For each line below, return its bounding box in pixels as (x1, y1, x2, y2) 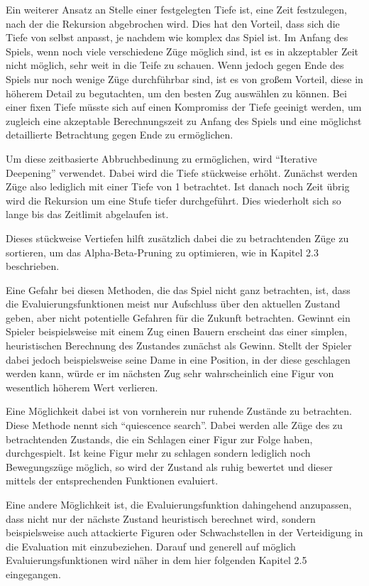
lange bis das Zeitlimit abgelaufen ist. (6, 207, 169, 222)
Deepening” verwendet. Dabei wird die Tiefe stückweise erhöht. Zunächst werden (6, 165, 358, 180)
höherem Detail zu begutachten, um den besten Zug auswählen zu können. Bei (6, 85, 347, 100)
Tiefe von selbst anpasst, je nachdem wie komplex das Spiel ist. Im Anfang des (6, 30, 348, 45)
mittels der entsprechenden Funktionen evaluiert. (6, 473, 219, 488)
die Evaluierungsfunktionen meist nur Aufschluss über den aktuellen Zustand (6, 296, 341, 311)
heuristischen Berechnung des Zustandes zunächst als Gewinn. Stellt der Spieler (6, 338, 352, 353)
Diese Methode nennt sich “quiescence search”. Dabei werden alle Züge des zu (6, 418, 343, 433)
